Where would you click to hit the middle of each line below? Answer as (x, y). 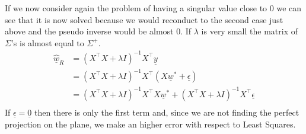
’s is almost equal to (47, 42)
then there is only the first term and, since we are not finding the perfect (167, 112)
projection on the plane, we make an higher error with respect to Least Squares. (150, 124)
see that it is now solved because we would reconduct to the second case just (144, 19)
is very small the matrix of (249, 31)
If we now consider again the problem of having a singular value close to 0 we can (153, 8)
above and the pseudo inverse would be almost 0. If (98, 31)
